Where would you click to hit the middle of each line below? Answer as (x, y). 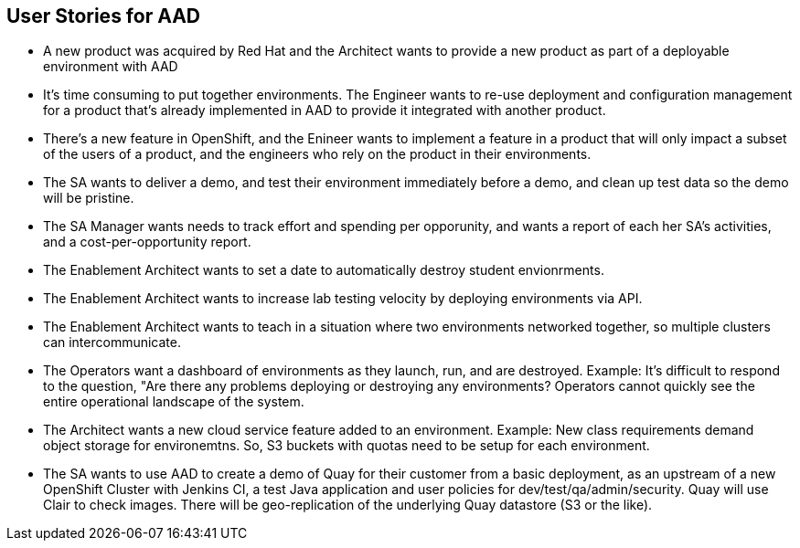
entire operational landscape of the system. (174, 402)
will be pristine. (89, 198)
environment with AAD (111, 67)
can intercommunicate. (112, 342)
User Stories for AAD (103, 16)
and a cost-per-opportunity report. (147, 242)
